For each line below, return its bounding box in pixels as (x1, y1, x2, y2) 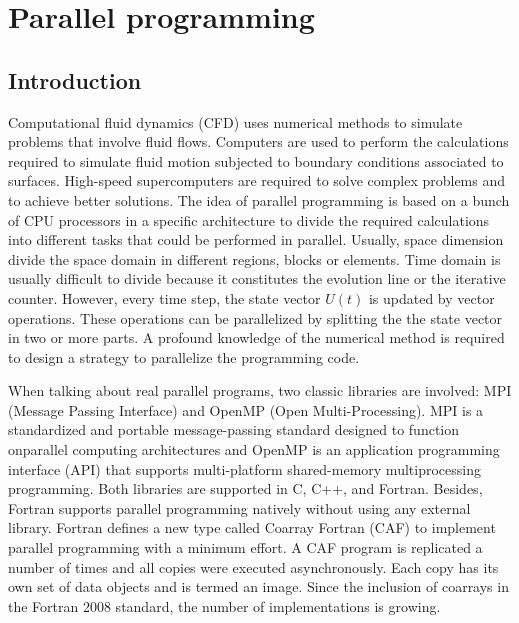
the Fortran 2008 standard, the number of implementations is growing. (8, 595, 441, 616)
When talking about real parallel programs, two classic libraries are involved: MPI (8, 380, 512, 401)
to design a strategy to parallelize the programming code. (8, 346, 360, 367)
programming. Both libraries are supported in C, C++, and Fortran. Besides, (8, 478, 483, 499)
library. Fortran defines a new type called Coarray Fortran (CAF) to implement (8, 517, 496, 538)
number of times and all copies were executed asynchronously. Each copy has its (8, 556, 499, 577)
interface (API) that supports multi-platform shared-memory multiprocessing (8, 458, 481, 479)
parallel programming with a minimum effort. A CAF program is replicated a (8, 537, 483, 558)
